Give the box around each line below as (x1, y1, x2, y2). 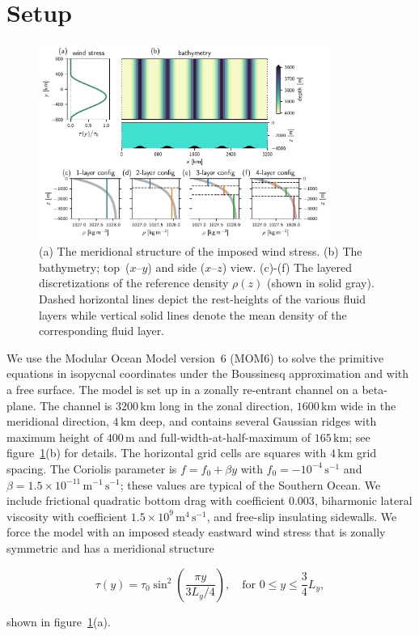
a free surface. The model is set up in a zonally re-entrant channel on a (6, 380, 358, 397)
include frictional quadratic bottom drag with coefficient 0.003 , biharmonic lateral (6, 492, 413, 509)
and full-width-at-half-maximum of (138, 428, 311, 445)
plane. (6, 396, 36, 413)
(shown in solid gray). (267, 274, 375, 291)
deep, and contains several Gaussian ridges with (139, 413, 377, 430)
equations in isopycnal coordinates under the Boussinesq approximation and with (6, 365, 409, 382)
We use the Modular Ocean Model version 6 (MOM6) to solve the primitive (6, 349, 384, 366)
